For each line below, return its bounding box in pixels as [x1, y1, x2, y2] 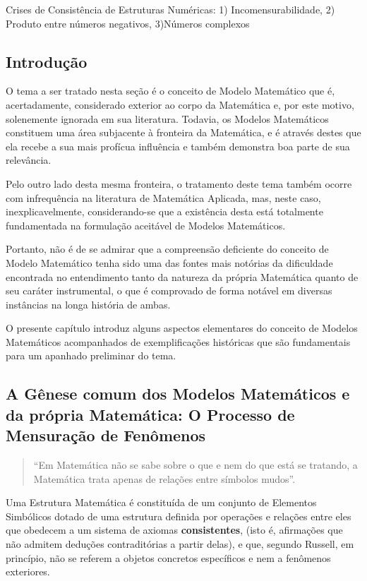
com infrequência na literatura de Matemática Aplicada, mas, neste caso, [6, 190, 321, 205]
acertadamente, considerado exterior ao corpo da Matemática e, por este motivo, [6, 97, 354, 112]
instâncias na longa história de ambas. [6, 297, 171, 311]
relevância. [6, 152, 52, 167]
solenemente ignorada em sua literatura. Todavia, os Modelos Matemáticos [6, 111, 329, 126]
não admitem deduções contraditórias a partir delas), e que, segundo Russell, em [6, 537, 354, 551]
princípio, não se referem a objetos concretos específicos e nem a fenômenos [6, 550, 331, 565]
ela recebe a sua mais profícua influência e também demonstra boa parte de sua [6, 138, 350, 153]
